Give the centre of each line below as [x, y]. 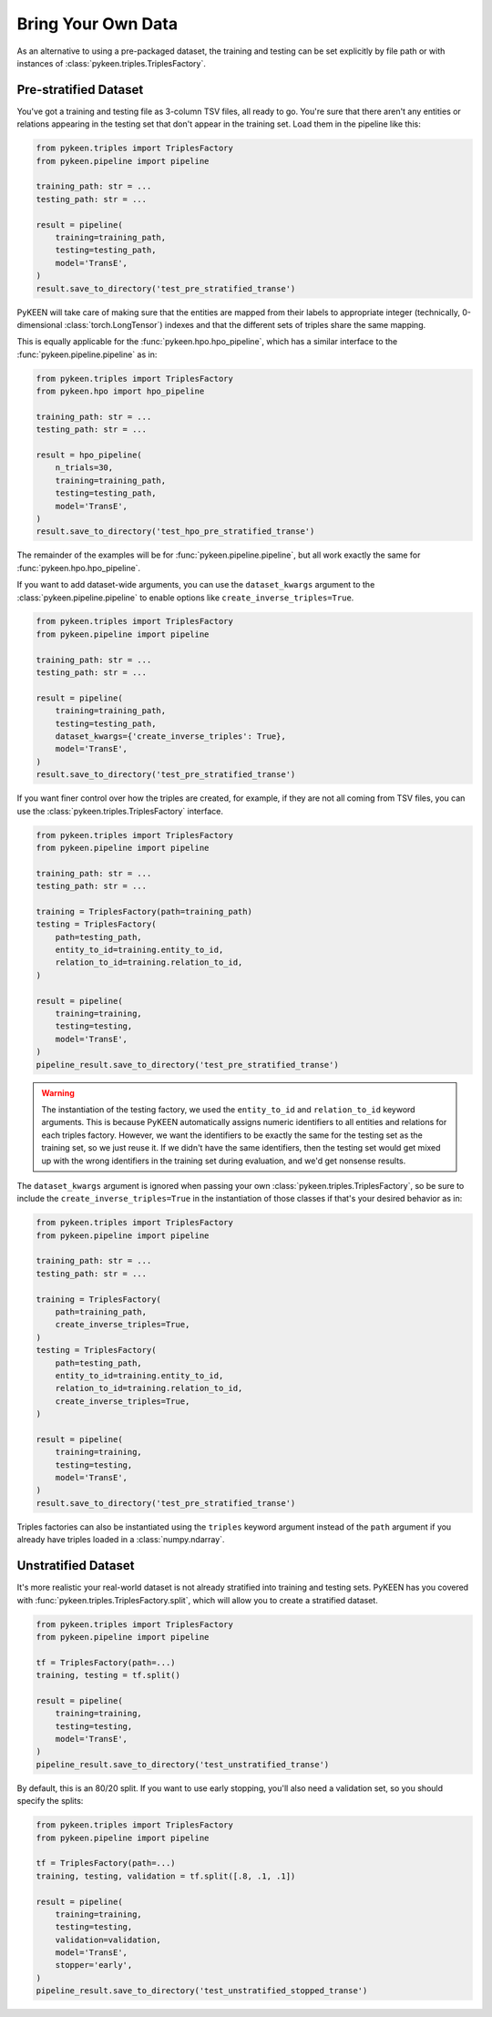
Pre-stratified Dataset [80, 90]
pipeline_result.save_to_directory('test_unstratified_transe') [183, 1764]
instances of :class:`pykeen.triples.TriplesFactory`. [112, 63]
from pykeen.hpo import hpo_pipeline [120, 391]
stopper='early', [94, 1965]
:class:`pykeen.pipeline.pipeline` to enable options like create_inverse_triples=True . [185, 598]
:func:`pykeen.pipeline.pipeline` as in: [87, 354]
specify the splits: [50, 1801]
